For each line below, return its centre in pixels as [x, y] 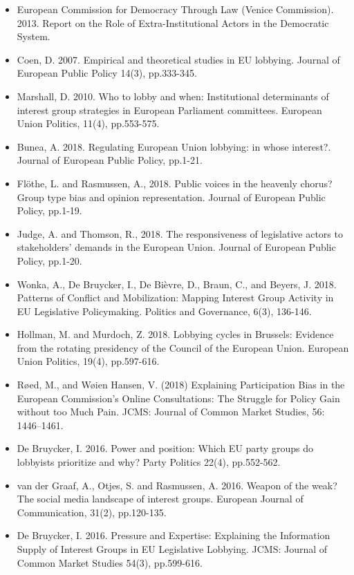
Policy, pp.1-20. [49, 260]
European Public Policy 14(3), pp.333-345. [107, 73]
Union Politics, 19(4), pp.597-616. [88, 361]
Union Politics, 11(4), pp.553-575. [88, 123]
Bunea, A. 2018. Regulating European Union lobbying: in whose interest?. [174, 146]
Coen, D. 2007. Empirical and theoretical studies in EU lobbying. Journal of [178, 59]
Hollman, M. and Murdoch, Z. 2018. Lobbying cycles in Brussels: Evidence [175, 334]
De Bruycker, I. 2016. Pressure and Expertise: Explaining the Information [174, 535]
